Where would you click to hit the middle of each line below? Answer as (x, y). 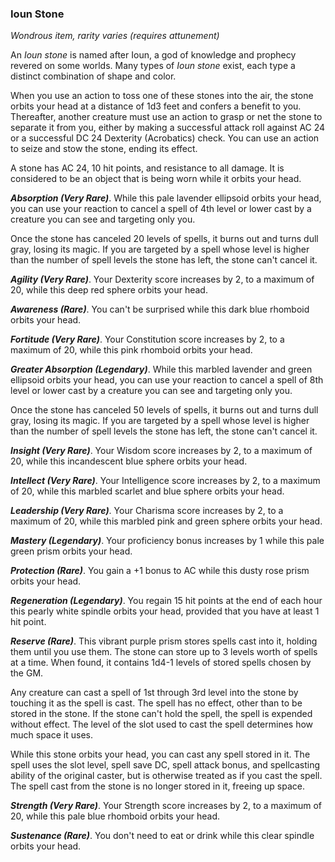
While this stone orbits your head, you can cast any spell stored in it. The (160, 754)
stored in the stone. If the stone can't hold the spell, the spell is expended (161, 714)
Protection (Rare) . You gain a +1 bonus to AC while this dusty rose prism (160, 571)
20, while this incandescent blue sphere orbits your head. (129, 461)
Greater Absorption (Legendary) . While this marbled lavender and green (161, 369)
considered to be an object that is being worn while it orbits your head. (156, 179)
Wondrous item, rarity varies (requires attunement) (115, 36)
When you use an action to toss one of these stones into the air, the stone (162, 96)
